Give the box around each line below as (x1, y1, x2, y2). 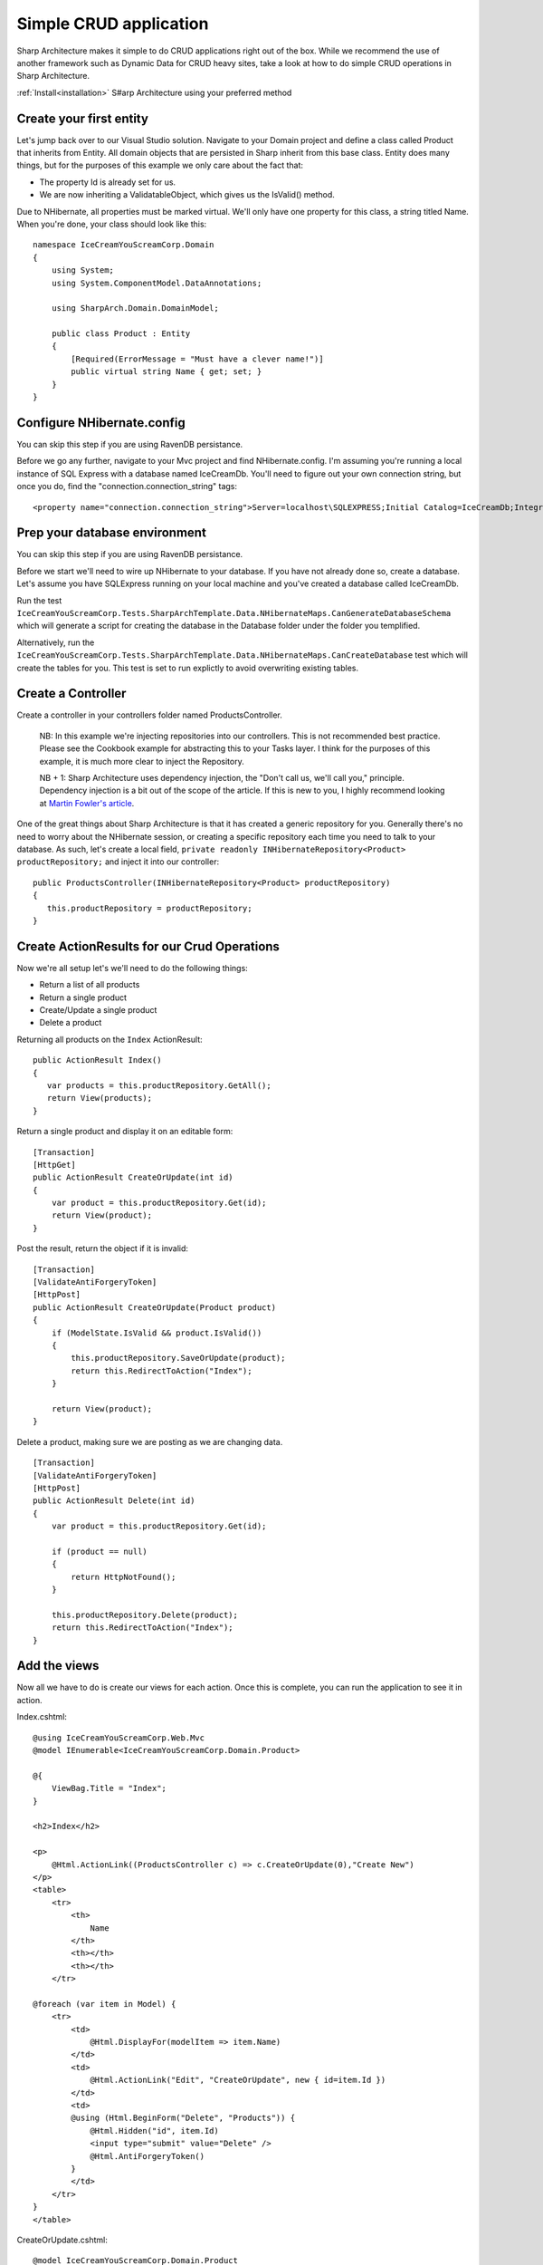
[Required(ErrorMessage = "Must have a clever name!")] (71, 353, 325, 364)
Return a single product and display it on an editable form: (16, 1126, 233, 1137)
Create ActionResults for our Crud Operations (16, 939, 281, 954)
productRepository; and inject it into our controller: (16, 856, 220, 867)
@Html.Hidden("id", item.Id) (90, 2125, 219, 2135)
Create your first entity (16, 111, 149, 126)
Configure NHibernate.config (16, 415, 186, 430)
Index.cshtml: (16, 1711, 68, 1722)
